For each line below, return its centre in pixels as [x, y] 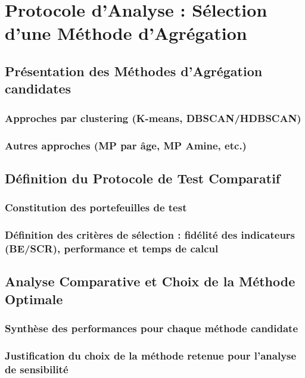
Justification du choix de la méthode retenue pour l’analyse [151, 355]
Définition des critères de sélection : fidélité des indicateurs [150, 234]
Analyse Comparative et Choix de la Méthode [150, 281]
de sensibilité [37, 369]
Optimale [34, 299]
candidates [38, 88]
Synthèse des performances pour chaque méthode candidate [152, 328]
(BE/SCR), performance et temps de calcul [112, 248]
